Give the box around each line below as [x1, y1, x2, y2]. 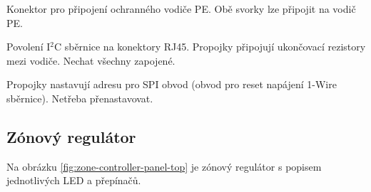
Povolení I [6, 39, 51, 54]
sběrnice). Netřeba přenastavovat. [6, 90, 153, 105]
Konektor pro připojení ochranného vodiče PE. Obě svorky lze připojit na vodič [6, 1, 356, 16]
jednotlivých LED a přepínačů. [6, 173, 141, 188]
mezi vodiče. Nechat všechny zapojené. [6, 53, 176, 68]
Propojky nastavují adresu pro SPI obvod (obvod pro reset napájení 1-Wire [6, 77, 337, 92]
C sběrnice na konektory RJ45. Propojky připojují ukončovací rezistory [54, 39, 366, 54]
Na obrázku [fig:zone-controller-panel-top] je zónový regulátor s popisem [6, 159, 322, 174]
